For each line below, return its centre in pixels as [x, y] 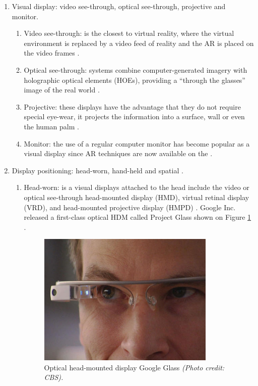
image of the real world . [62, 90]
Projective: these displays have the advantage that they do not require [132, 106]
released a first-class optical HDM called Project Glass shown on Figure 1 [138, 217]
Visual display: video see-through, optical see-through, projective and [119, 6]
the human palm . [51, 126]
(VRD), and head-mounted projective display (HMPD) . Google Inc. [130, 207]
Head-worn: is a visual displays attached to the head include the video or [137, 187]
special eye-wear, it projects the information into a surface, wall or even [134, 116]
